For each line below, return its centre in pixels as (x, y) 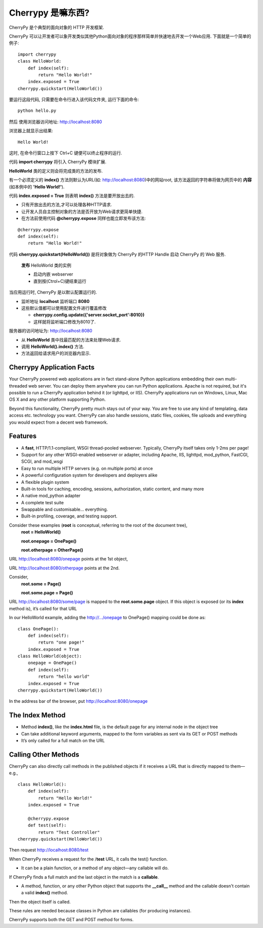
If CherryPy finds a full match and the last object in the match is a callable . (84, 877)
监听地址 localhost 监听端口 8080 (55, 301)
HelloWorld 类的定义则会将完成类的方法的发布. (56, 171)
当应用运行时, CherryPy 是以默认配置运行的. (53, 292)
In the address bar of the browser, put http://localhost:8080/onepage (78, 701)
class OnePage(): (38, 629)
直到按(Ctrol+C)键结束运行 (60, 281)
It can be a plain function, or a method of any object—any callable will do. (95, 868)
